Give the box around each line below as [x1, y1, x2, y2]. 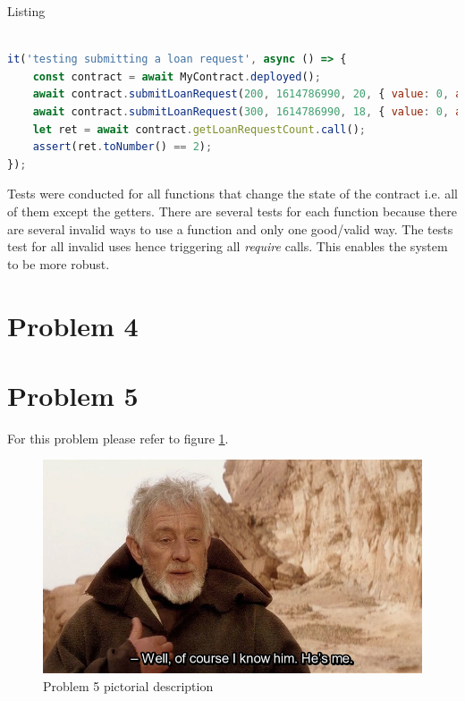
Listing [7, 2, 46, 20]
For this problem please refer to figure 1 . [7, 428, 229, 447]
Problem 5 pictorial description [43, 676, 214, 695]
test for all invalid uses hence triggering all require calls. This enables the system [7, 237, 448, 256]
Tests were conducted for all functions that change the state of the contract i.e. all [7, 184, 458, 203]
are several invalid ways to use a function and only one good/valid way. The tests [7, 219, 453, 238]
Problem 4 [7, 307, 139, 343]
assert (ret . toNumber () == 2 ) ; [32, 140, 213, 154]
